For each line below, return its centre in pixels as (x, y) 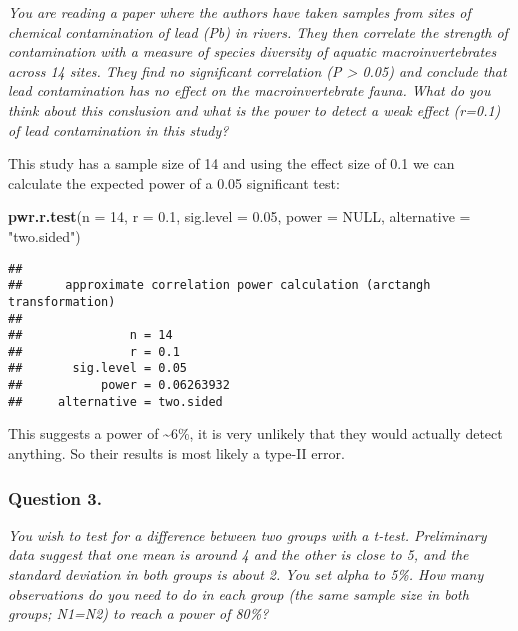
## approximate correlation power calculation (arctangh (219, 285)
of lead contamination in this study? (118, 129)
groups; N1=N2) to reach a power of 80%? (138, 613)
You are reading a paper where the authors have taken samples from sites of (239, 12)
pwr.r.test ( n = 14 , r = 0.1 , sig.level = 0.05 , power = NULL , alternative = (239, 216)
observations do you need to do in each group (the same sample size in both (238, 593)
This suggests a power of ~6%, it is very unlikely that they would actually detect (255, 433)
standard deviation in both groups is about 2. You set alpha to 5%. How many (246, 574)
